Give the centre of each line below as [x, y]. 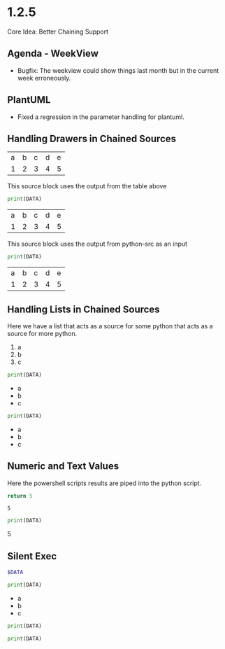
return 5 [20, 496]
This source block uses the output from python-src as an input [97, 244]
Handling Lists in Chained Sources [84, 309]
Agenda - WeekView [53, 54]
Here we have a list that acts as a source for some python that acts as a [110, 326]
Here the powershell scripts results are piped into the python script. [104, 483]
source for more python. [42, 333]
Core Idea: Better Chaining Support [58, 32]
